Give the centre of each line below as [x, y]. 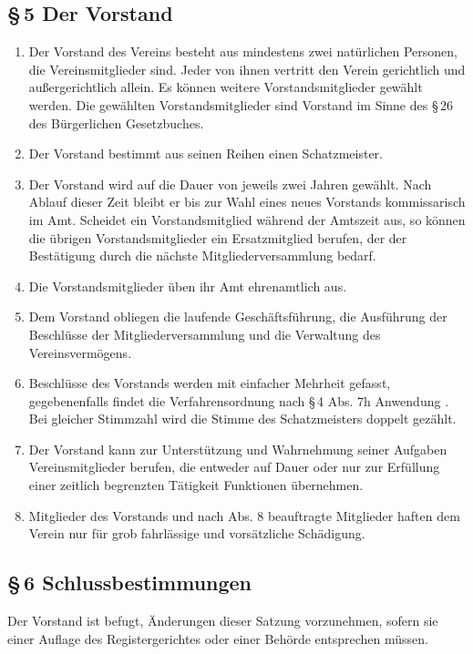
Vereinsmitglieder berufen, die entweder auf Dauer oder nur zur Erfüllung [234, 467]
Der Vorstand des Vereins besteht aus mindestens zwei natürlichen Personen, [243, 51]
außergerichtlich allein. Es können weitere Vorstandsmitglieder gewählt [226, 87]
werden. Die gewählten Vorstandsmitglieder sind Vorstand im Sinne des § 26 [241, 104]
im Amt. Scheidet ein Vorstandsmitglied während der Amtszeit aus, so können [247, 219]
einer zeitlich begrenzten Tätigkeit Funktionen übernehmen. [196, 485]
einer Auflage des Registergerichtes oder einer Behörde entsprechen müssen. [218, 638]
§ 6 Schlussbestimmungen [130, 582]
